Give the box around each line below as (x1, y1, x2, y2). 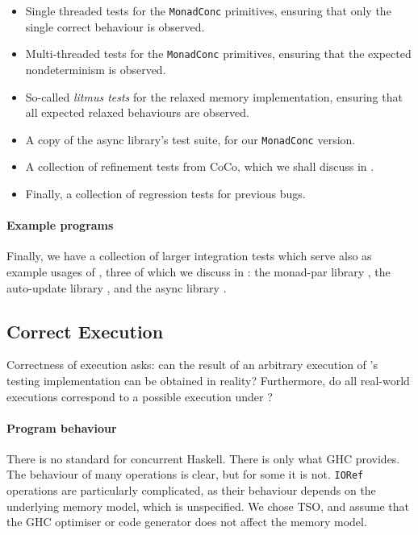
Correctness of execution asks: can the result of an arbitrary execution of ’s (6, 356, 378, 373)
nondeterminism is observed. (25, 60, 166, 77)
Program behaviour (6, 419, 117, 436)
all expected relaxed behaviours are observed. (25, 104, 249, 121)
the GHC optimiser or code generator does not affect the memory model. (6, 513, 367, 530)
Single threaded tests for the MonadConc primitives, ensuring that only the (25, 2, 391, 19)
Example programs (6, 217, 114, 234)
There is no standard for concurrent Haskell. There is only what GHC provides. (6, 450, 400, 467)
